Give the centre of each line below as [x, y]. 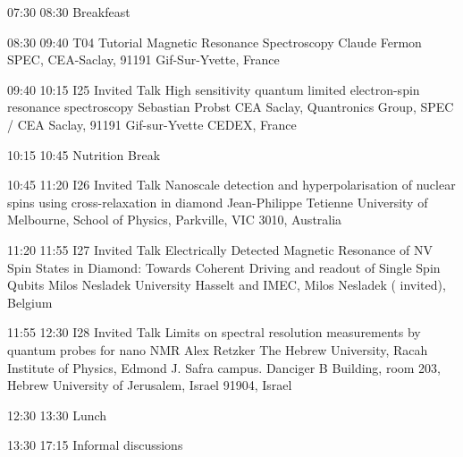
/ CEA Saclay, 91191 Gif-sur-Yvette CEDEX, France [152, 124]
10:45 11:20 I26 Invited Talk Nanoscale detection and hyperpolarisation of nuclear [231, 185]
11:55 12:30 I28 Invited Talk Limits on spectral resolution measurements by [214, 332]
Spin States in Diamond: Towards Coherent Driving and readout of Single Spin [224, 267]
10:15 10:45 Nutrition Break [84, 154]
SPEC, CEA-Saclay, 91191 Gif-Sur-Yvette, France [143, 59]
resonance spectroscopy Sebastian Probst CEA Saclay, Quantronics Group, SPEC [231, 107]
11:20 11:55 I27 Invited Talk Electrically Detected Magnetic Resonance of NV [220, 249]
